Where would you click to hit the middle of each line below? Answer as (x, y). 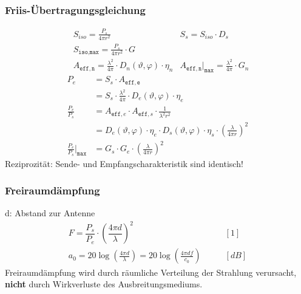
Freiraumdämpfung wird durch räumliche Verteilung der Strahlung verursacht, (151, 272)
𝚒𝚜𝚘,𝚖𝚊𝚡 (89, 53)
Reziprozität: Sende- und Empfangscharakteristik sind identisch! (124, 163)
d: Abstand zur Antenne (50, 213)
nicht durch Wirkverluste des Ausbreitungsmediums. (104, 284)
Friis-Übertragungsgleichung (75, 9)
